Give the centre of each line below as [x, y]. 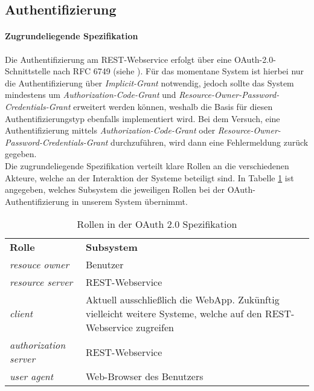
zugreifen [155, 328]
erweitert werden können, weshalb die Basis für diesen [173, 106]
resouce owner [40, 265]
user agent [32, 376]
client [21, 314]
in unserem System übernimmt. [130, 201]
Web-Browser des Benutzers [144, 376]
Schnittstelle [28, 71]
